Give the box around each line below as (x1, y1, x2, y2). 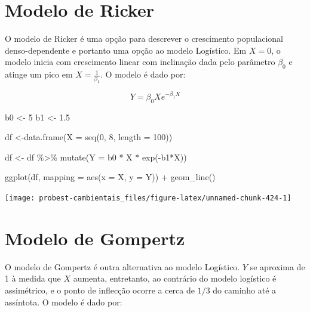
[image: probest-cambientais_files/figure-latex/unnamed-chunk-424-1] (5, 194, 291, 202)
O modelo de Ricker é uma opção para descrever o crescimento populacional (5, 32, 283, 45)
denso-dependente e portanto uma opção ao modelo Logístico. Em (5, 44, 247, 56)
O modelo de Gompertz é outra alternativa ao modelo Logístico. (5, 260, 240, 273)
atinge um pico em (5, 68, 73, 81)
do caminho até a (213, 283, 277, 296)
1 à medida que (5, 272, 61, 285)
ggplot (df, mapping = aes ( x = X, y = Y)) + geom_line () (5, 171, 216, 183)
